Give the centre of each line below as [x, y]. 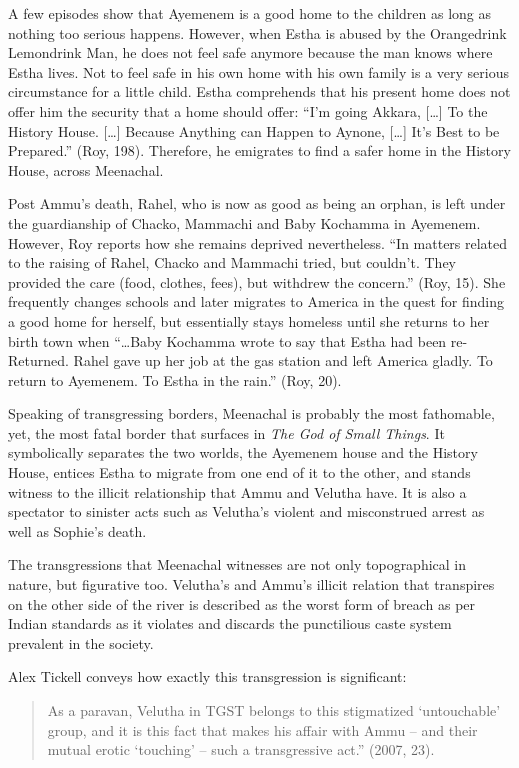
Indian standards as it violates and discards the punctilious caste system [230, 623]
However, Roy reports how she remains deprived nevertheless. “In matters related [258, 242]
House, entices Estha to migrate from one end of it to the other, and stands [239, 472]
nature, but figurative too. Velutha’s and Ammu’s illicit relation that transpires [251, 584]
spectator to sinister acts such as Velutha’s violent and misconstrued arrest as [246, 511]
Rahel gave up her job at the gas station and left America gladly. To [283, 360]
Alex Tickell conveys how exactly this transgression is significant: [207, 676]
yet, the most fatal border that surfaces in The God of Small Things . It [226, 432]
